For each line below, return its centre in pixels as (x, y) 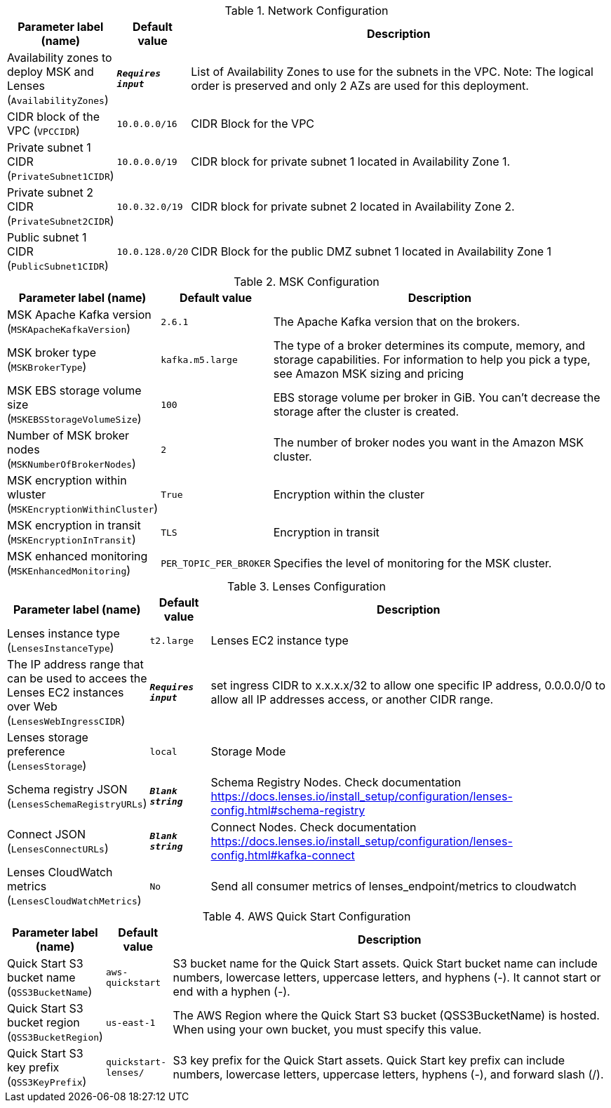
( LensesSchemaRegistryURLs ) (77, 803)
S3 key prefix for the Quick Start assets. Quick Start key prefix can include (369, 1060)
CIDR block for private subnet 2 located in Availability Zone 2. (353, 206)
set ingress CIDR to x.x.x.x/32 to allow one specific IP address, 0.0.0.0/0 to (408, 685)
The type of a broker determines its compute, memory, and (429, 345)
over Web (32, 706)
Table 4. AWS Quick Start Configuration (307, 916)
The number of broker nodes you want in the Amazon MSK (428, 442)
